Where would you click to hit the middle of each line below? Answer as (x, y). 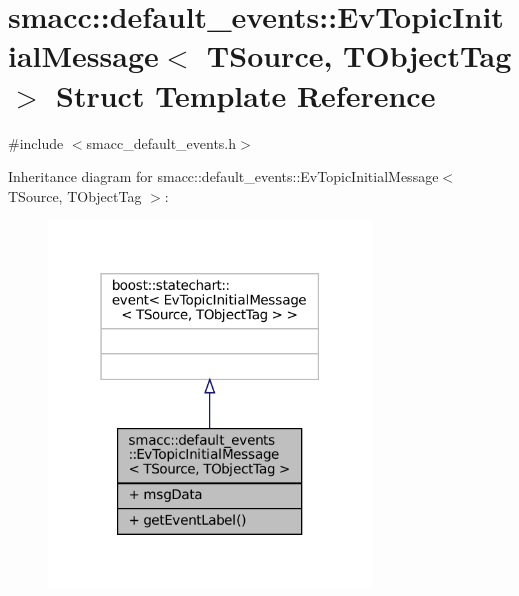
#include (36, 142)
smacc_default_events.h (161, 142)
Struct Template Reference (246, 94)
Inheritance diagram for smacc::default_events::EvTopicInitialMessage (223, 176)
